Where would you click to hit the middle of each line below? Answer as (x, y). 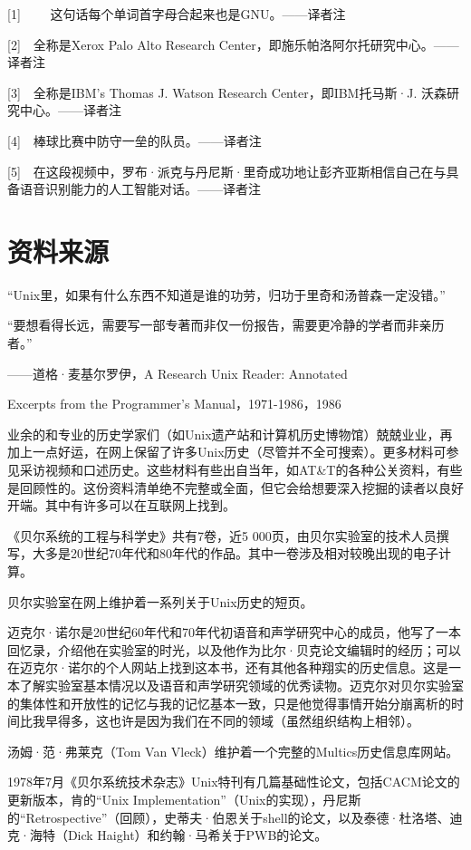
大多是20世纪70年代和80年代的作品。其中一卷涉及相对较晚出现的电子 (235, 553)
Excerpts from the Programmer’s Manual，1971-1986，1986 (174, 404)
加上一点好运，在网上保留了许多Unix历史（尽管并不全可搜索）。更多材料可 (227, 452)
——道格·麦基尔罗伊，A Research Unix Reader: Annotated (178, 373)
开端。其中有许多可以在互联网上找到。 (121, 505)
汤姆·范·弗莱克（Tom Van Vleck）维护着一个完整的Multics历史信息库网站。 (233, 751)
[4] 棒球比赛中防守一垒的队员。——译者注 (135, 140)
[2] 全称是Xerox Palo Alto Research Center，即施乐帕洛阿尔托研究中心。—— (233, 44)
